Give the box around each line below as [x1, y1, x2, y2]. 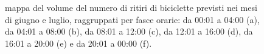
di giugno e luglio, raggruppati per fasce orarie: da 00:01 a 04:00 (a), [5, 13, 260, 25]
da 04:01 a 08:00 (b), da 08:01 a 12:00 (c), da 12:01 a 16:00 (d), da [5, 25, 253, 38]
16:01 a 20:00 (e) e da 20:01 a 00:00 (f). [5, 36, 152, 49]
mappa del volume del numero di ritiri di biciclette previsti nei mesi [5, 1, 257, 13]
